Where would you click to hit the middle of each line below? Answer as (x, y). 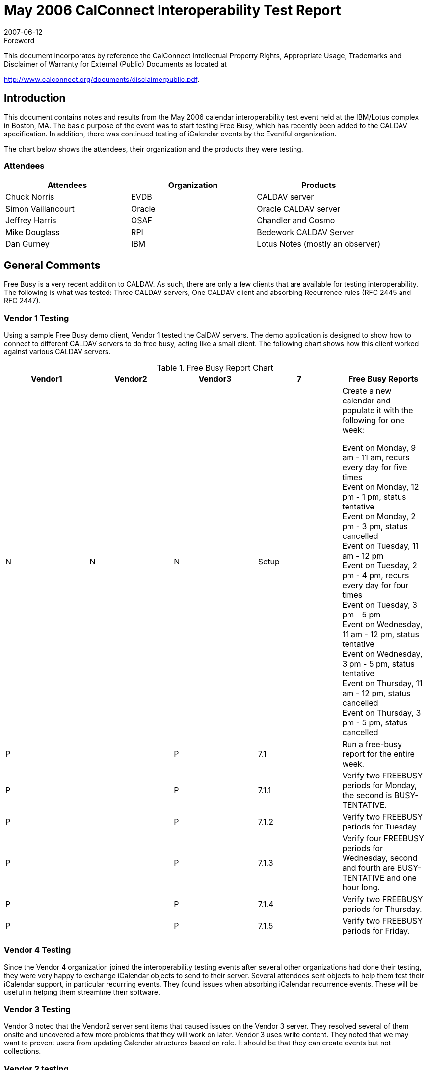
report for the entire (378, 754)
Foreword (19, 40)
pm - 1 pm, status (374, 496)
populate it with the (378, 410)
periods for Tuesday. (380, 826)
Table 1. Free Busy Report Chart (215, 367)
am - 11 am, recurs (376, 457)
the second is (367, 795)
